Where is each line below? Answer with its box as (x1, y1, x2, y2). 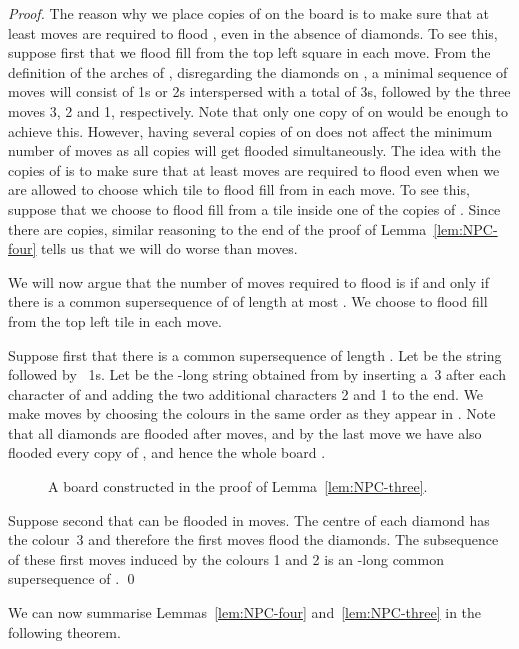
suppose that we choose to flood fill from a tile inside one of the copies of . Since (8, 198, 501, 219)
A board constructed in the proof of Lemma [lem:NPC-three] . (48, 476, 428, 497)
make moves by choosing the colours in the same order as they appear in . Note (8, 403, 496, 424)
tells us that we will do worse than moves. (41, 238, 298, 259)
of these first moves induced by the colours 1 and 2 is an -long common (8, 548, 444, 569)
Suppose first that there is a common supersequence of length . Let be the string (8, 344, 502, 365)
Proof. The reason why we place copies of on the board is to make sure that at (8, 3, 489, 23)
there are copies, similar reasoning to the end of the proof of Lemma (8, 218, 427, 239)
